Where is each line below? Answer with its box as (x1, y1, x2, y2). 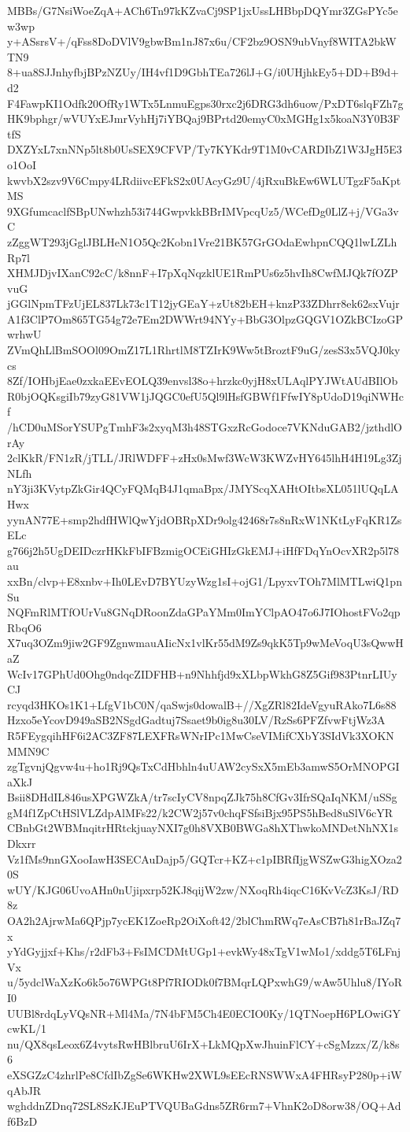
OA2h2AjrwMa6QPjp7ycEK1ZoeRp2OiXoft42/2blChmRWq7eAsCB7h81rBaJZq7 (7, 912, 401, 929)
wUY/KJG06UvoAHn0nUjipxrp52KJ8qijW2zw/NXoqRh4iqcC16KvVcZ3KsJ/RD (7, 881, 399, 897)
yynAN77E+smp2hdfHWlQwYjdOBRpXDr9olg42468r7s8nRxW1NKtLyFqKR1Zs (7, 511, 402, 527)
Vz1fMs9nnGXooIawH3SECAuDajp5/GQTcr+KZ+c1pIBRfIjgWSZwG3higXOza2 (7, 850, 402, 867)
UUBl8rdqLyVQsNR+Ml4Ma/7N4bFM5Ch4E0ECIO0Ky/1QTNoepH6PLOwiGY (7, 1004, 401, 1021)
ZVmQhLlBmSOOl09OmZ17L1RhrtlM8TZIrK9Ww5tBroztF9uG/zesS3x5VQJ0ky (7, 342, 401, 358)
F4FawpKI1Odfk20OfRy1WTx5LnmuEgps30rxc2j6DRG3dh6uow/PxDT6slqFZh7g (7, 94, 404, 111)
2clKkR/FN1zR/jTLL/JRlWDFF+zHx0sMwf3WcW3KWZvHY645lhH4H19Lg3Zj (7, 449, 402, 466)
